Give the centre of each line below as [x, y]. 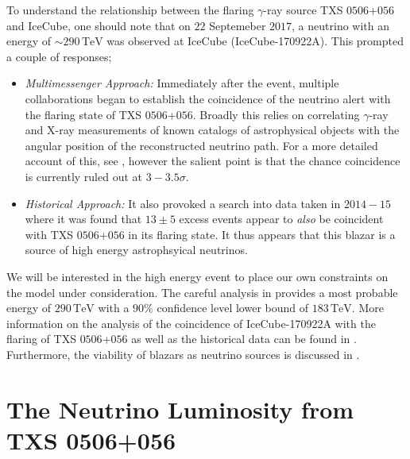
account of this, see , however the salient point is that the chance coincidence [213, 161]
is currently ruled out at [84, 176]
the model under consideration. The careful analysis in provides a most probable [202, 292]
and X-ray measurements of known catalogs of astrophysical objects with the [212, 130]
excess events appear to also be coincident [281, 219]
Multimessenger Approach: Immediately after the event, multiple [182, 83]
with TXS [49, 234]
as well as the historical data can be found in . [244, 339]
